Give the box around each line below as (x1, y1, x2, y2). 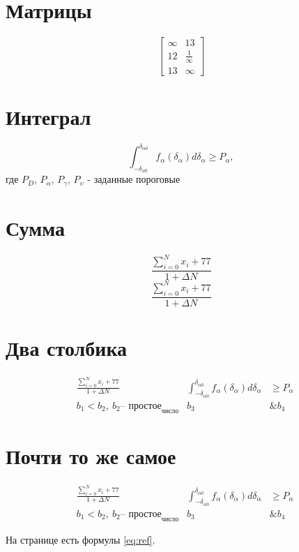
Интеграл (6, 102, 91, 130)
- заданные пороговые (87, 172, 181, 186)
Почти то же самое (6, 441, 176, 470)
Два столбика (6, 333, 128, 361)
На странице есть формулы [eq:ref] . (6, 532, 155, 546)
